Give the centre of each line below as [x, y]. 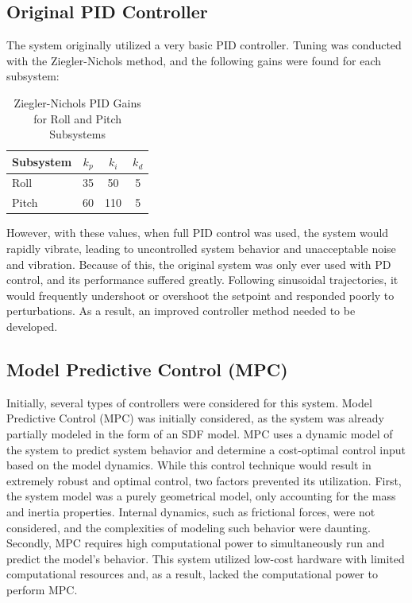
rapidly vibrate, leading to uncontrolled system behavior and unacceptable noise [201, 248]
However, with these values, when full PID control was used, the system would [198, 233]
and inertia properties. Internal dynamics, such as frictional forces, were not [191, 511]
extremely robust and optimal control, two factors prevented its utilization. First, [204, 480]
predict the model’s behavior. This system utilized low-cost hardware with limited [206, 558]
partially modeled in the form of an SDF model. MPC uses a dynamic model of [200, 433]
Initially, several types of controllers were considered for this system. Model [189, 402]
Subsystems [77, 134]
